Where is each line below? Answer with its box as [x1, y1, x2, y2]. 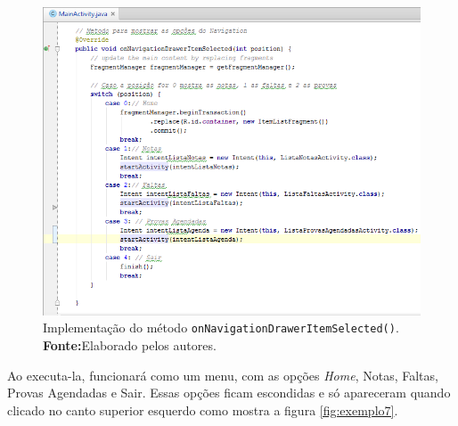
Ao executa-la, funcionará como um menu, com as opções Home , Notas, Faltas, [7, 365, 438, 384]
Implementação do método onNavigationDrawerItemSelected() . [43, 318, 399, 337]
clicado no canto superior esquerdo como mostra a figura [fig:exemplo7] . [7, 400, 398, 419]
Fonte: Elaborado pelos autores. [43, 335, 217, 354]
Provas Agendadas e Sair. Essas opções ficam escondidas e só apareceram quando [7, 383, 451, 402]
